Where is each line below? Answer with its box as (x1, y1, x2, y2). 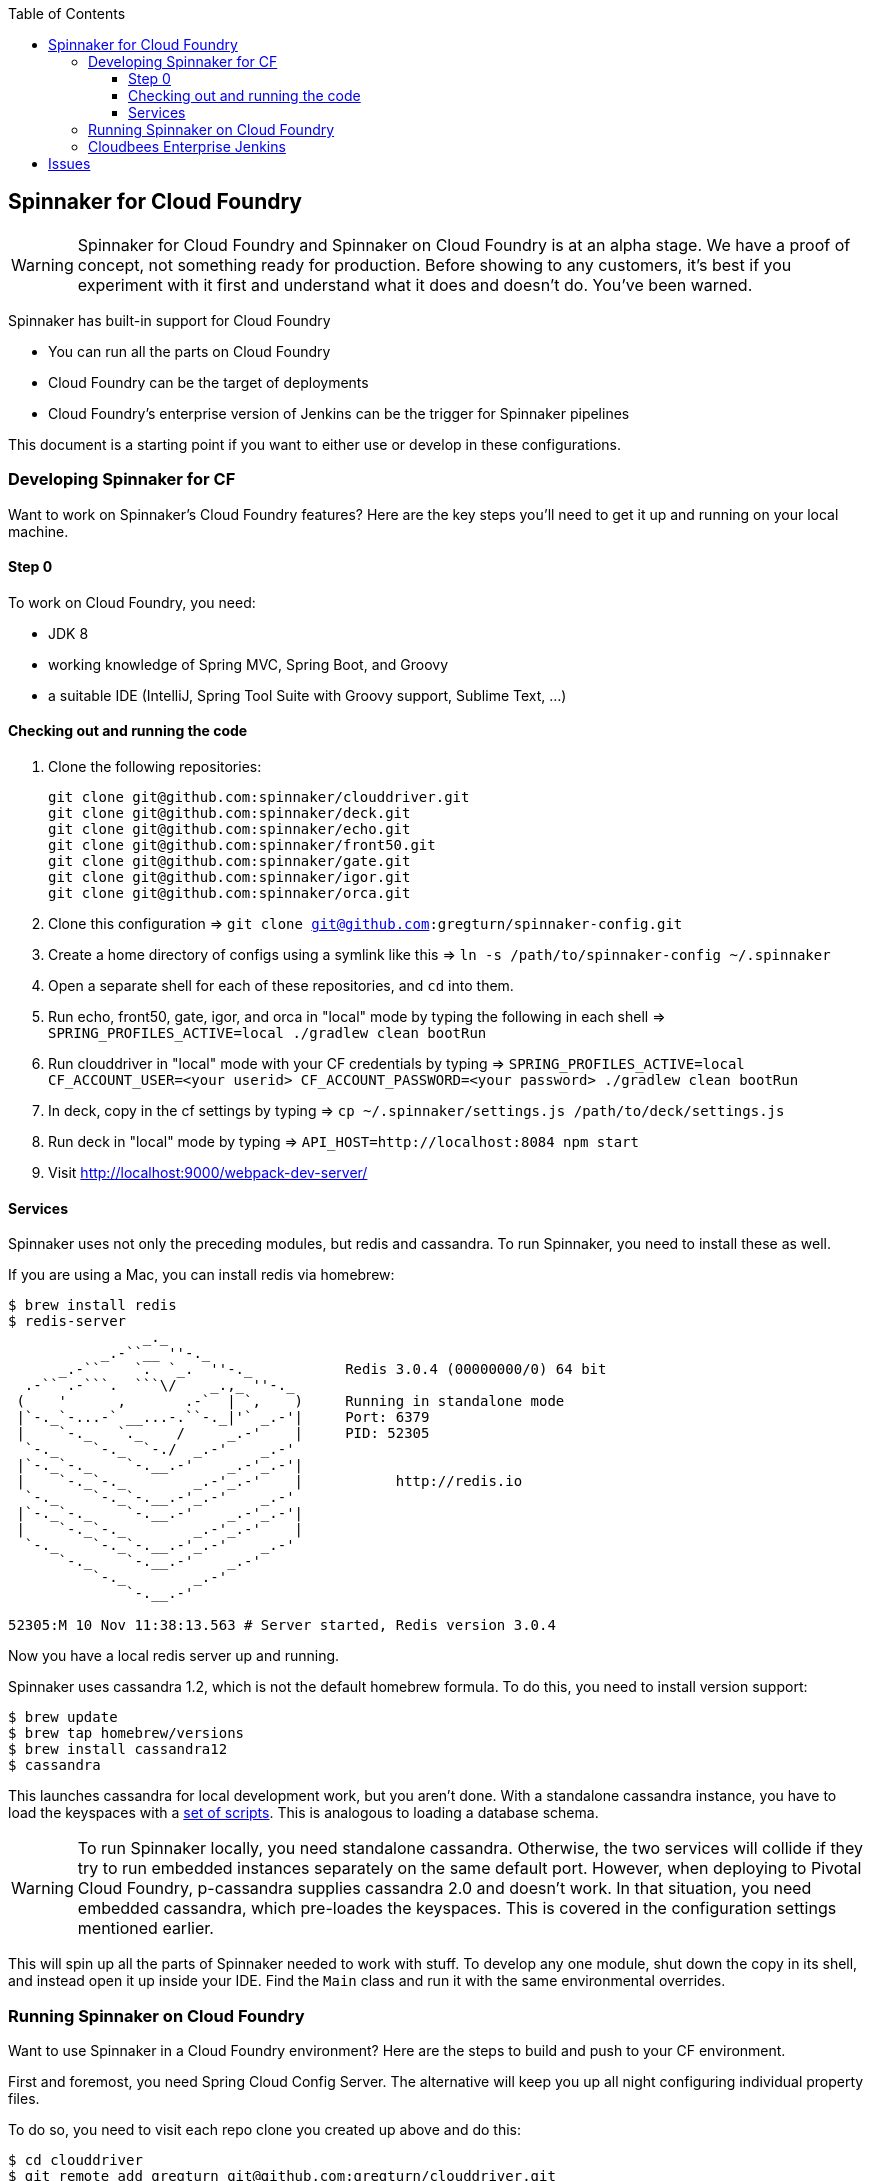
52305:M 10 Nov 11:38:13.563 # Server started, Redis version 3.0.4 (8, 1617, 556, 1634)
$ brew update (8, 1709, 118, 1726)
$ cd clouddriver (8, 2152, 143, 2168)
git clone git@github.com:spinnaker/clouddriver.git (48, 789, 470, 806)
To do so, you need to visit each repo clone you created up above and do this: (8, 2121, 521, 2138)
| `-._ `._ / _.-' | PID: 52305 (16, 1425, 430, 1442)
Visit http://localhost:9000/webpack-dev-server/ (48, 1164, 368, 1182)
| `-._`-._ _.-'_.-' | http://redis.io (16, 1473, 523, 1490)
